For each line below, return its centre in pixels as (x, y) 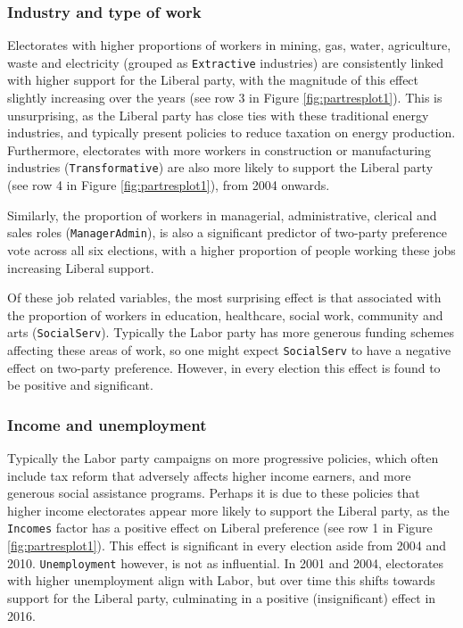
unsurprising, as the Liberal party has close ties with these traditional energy (218, 115)
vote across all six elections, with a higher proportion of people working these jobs (231, 249)
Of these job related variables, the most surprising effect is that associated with (224, 297)
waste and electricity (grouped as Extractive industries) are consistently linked (226, 62)
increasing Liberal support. (81, 267)
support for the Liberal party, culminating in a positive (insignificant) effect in (222, 597)
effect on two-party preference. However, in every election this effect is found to (224, 367)
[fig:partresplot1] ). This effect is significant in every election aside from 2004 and (227, 545)
